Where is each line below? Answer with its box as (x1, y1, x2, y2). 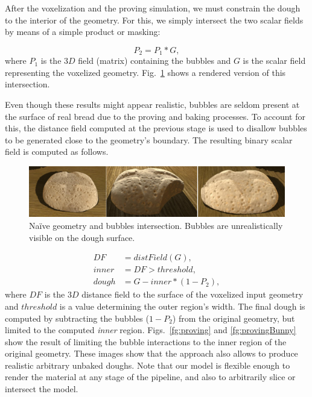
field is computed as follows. (5, 145, 109, 158)
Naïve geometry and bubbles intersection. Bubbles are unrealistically (29, 219, 283, 232)
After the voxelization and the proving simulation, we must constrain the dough (5, 2, 301, 14)
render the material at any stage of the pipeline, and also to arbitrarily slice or (5, 370, 296, 383)
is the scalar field (243, 54, 306, 67)
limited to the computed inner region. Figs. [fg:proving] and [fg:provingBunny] (5, 324, 296, 336)
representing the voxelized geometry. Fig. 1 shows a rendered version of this (5, 66, 286, 78)
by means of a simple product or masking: (5, 25, 161, 38)
